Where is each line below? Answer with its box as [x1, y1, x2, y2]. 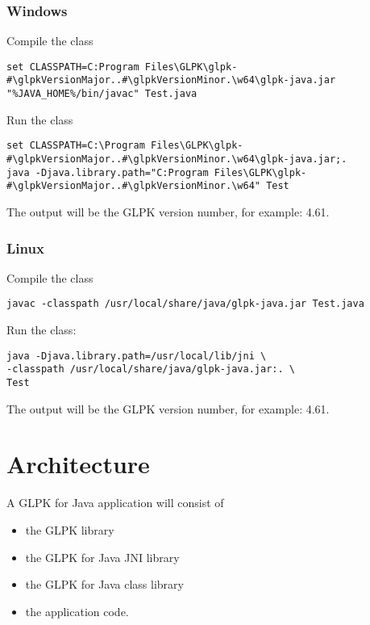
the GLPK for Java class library [25, 576, 184, 593]
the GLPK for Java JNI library [25, 548, 180, 565]
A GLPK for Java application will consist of [6, 494, 224, 511]
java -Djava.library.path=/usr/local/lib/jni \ [6, 350, 267, 362]
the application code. [25, 602, 129, 619]
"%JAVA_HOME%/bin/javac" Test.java [6, 88, 197, 100]
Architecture [6, 447, 150, 480]
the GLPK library [25, 521, 114, 538]
